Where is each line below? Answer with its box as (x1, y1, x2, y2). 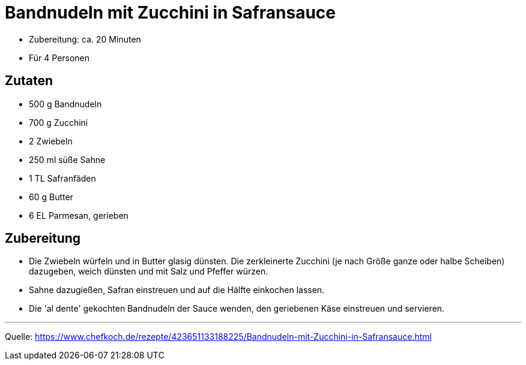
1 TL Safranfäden (29, 173, 96, 183)
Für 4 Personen (29, 52, 90, 63)
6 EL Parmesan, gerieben (29, 210, 128, 221)
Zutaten (5, 73, 53, 89)
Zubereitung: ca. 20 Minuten (29, 34, 141, 44)
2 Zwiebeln (29, 135, 73, 146)
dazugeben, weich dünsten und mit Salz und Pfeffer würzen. (29, 266, 268, 277)
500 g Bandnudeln (29, 98, 102, 109)
